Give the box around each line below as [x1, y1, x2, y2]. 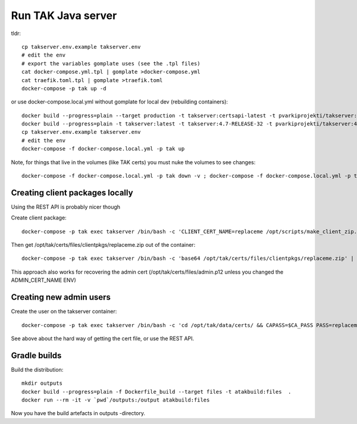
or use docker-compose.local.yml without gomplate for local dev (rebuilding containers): [11, 98, 228, 105]
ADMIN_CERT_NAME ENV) [11, 277, 77, 284]
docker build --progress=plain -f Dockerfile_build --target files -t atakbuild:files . [21, 388, 292, 395]
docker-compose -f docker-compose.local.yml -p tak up [21, 146, 185, 152]
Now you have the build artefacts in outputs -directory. [11, 410, 146, 417]
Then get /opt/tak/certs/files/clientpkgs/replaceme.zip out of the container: [11, 241, 196, 249]
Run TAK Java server [11, 9, 117, 22]
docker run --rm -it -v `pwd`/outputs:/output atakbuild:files [21, 397, 210, 404]
